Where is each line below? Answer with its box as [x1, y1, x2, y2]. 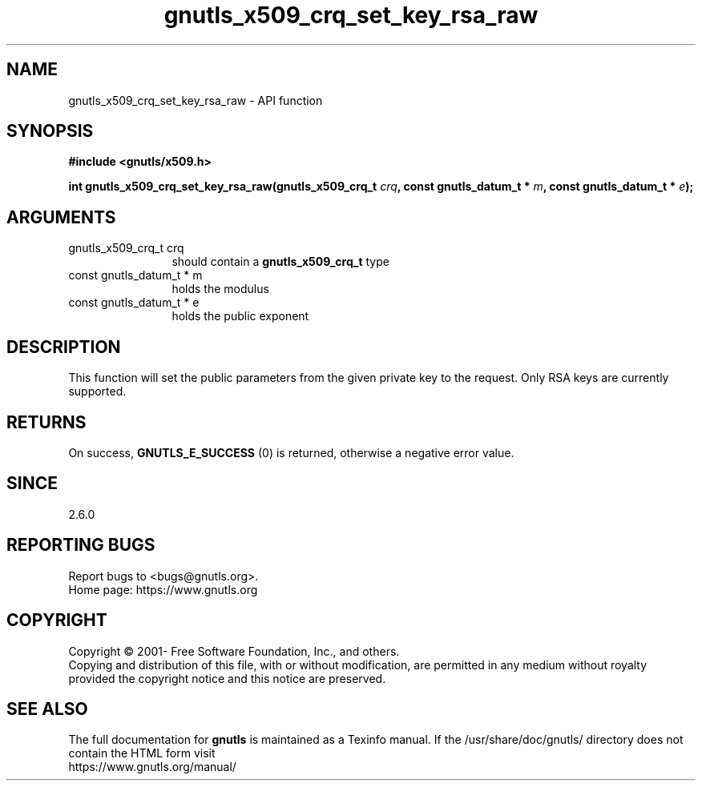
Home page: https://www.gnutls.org [68, 582, 258, 596]
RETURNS [6, 412, 87, 432]
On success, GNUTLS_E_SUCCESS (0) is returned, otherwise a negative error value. [68, 445, 514, 460]
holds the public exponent [171, 309, 309, 323]
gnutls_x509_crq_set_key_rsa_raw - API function [68, 93, 323, 107]
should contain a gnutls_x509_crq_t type [171, 255, 389, 269]
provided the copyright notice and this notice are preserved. [68, 671, 386, 685]
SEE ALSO [6, 698, 88, 719]
